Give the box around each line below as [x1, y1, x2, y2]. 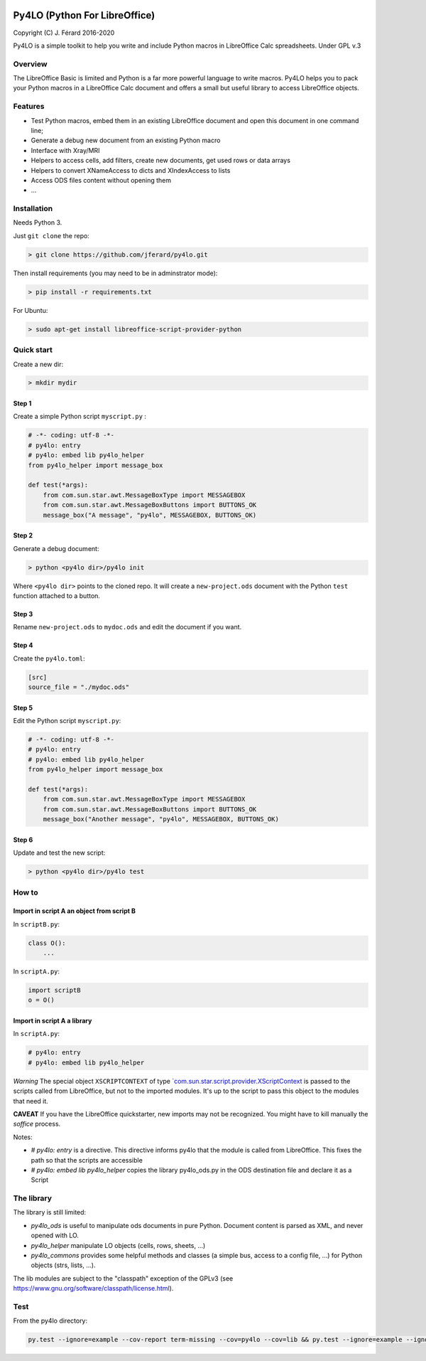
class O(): [28, 939, 66, 947]
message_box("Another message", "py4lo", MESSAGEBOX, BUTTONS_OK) [43, 815, 280, 823]
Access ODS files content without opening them [31, 176, 172, 184]
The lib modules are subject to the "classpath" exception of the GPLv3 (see [13, 1274, 234, 1283]
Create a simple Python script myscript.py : [13, 412, 147, 421]
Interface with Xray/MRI [31, 146, 100, 154]
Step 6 [13, 836, 33, 844]
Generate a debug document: [13, 544, 99, 553]
